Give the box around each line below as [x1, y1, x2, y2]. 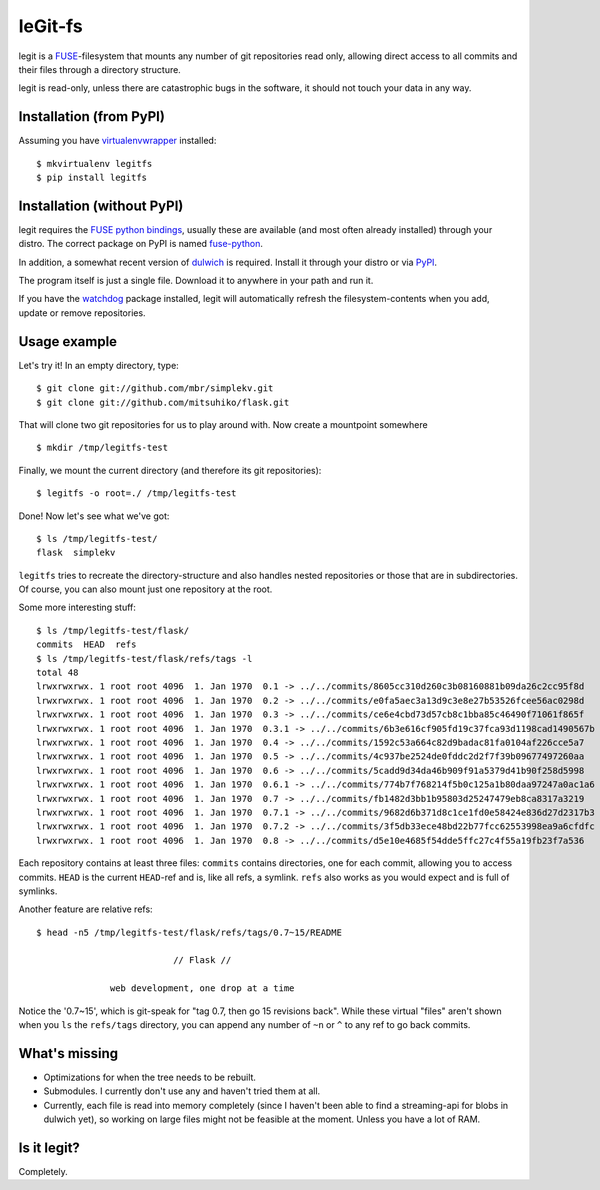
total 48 [36, 667, 79, 679]
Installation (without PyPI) [18, 197, 184, 214]
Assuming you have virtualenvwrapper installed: [18, 135, 217, 147]
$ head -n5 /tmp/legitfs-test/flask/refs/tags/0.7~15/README [36, 926, 342, 938]
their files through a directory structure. [18, 63, 182, 75]
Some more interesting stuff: [18, 601, 137, 614]
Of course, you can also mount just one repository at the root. [18, 583, 273, 595]
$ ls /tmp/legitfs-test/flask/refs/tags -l [36, 653, 253, 664]
